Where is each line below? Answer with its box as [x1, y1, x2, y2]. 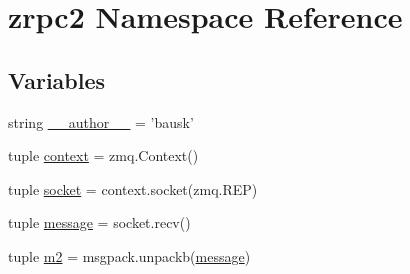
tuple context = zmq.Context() [8, 145, 199, 166]
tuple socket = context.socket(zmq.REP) [8, 178, 258, 199]
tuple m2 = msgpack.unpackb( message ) [8, 245, 251, 266]
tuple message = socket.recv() [8, 212, 191, 233]
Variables [8, 64, 106, 95]
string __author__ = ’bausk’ [8, 111, 194, 132]
